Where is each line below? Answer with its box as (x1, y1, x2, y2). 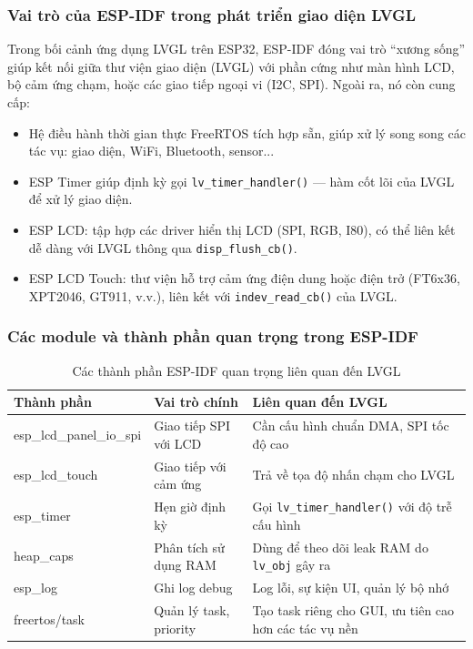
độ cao (252, 433, 289, 452)
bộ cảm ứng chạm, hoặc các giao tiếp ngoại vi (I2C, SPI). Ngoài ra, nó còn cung (7, 75, 456, 94)
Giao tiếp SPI (154, 416, 231, 435)
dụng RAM (154, 555, 216, 574)
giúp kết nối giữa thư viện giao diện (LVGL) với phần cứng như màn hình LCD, (7, 56, 455, 76)
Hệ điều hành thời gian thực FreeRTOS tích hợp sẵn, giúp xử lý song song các (28, 123, 466, 142)
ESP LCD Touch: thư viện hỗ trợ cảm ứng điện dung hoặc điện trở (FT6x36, (28, 269, 460, 288)
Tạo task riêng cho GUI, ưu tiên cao (252, 600, 455, 619)
